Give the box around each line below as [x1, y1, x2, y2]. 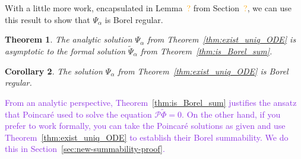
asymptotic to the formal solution [5, 45, 126, 57]
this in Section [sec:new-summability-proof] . [5, 142, 165, 155]
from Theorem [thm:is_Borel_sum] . [140, 45, 273, 57]
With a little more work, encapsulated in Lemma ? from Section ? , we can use [5, 2, 292, 14]
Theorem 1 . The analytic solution [5, 33, 132, 46]
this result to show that [5, 13, 90, 25]
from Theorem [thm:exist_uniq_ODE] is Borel [118, 64, 289, 77]
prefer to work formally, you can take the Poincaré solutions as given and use [5, 119, 286, 132]
